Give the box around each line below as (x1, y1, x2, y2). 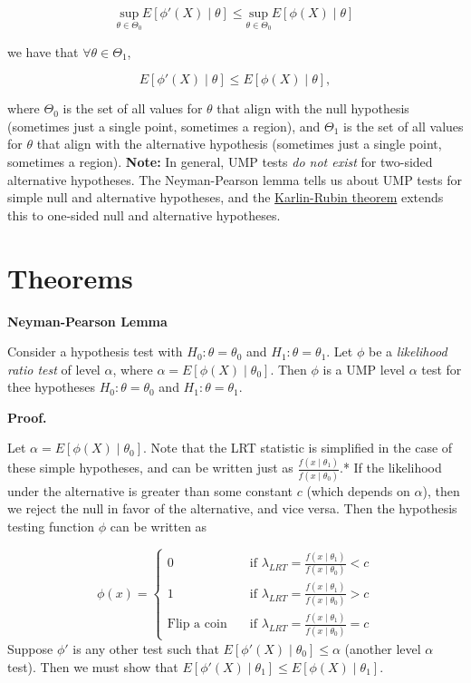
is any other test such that (72, 639, 219, 658)
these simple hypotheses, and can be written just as (7, 458, 293, 477)
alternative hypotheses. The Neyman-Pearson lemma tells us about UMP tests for (7, 170, 462, 189)
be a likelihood (368, 342, 447, 361)
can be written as (110, 516, 207, 535)
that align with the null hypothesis (216, 99, 409, 118)
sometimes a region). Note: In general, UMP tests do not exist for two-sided (7, 152, 433, 171)
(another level (344, 639, 421, 658)
